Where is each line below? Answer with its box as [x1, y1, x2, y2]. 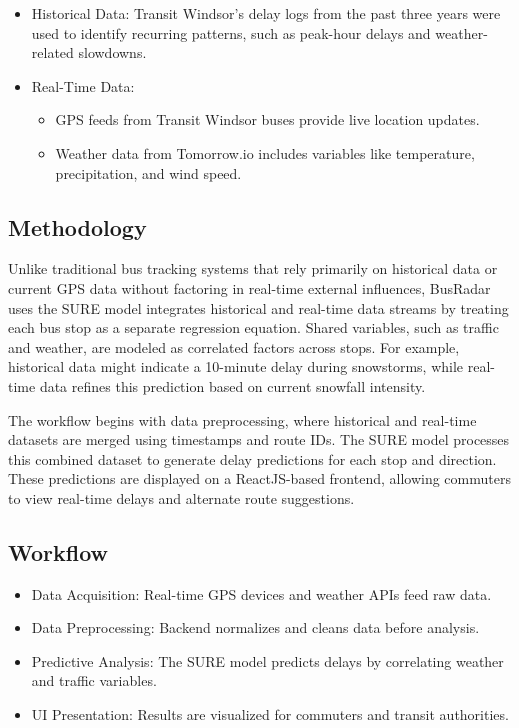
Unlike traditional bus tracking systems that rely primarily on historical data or [8, 258, 498, 279]
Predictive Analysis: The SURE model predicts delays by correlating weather [31, 650, 504, 671]
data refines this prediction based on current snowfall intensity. [39, 375, 426, 396]
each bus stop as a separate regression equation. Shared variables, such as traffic [8, 317, 499, 338]
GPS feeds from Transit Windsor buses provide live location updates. [55, 109, 480, 130]
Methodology [8, 211, 147, 242]
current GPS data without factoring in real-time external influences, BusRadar [8, 277, 491, 298]
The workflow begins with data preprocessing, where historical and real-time [8, 409, 477, 430]
